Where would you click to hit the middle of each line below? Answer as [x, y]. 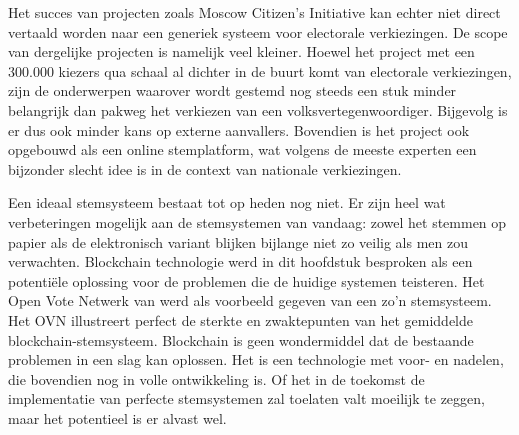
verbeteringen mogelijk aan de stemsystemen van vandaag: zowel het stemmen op [257, 221]
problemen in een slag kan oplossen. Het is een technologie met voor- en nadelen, [256, 359]
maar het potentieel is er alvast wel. [117, 417]
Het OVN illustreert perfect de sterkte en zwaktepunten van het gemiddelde [240, 319]
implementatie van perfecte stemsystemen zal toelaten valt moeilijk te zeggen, [246, 398]
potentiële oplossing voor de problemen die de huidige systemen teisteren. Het [246, 280]
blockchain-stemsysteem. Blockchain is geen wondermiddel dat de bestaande [241, 339]
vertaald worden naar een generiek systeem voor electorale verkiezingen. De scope [258, 31]
